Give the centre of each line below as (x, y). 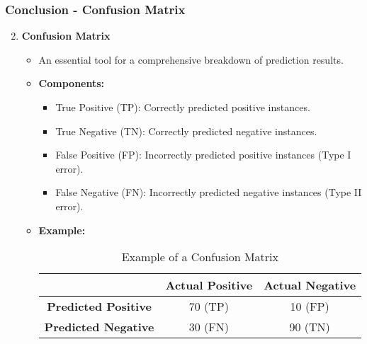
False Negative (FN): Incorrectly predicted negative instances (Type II (209, 192)
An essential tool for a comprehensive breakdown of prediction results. (191, 59)
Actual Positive (209, 285)
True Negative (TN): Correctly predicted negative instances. (186, 131)
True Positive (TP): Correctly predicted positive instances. (183, 107)
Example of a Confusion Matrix (200, 257)
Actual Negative (310, 285)
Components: (72, 83)
